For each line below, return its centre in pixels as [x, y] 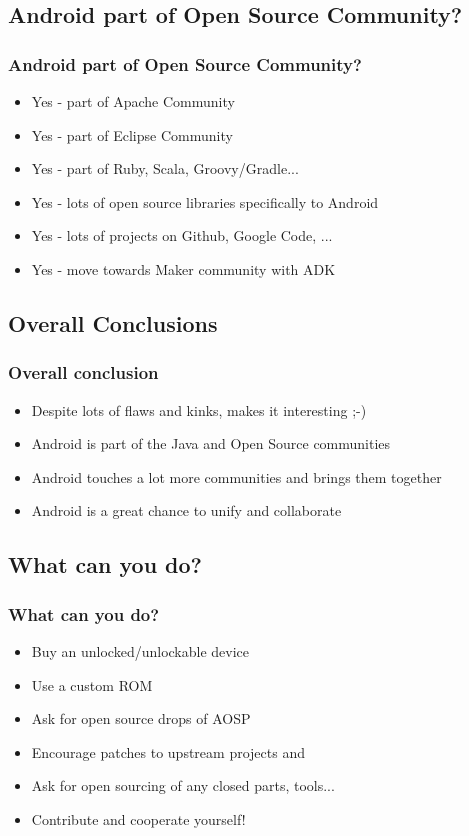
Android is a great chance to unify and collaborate [186, 510]
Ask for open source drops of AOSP [141, 718]
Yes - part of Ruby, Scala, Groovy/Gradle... [165, 168]
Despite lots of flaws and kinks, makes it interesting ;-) [199, 409]
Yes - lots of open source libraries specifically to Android [205, 201]
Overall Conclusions [113, 322]
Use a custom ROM [92, 684]
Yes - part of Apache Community [133, 101]
